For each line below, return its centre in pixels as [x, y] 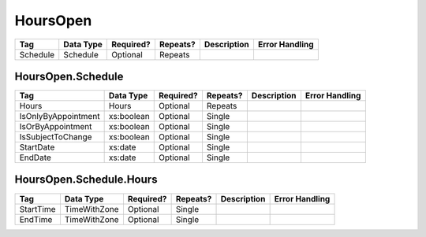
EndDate [35, 157]
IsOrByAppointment [56, 127]
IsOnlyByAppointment [60, 117]
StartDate [37, 147]
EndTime [36, 219]
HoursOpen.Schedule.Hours [86, 180]
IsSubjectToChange [56, 137]
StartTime [37, 209]
